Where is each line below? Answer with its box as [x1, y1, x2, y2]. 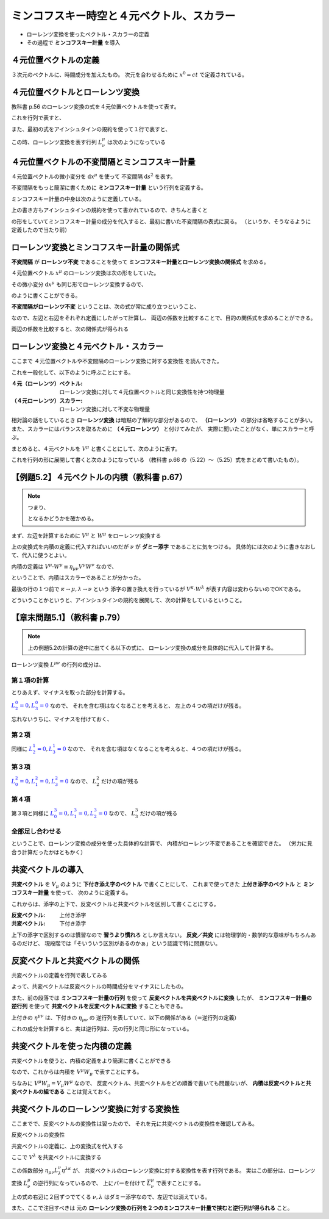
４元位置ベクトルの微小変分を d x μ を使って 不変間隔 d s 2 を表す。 [11, 172, 176, 180]
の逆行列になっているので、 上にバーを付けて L [32, 1179, 152, 1187]
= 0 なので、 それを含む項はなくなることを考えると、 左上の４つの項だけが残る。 [39, 702, 245, 709]
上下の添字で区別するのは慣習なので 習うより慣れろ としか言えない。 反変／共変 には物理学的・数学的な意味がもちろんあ [11, 931, 316, 938]
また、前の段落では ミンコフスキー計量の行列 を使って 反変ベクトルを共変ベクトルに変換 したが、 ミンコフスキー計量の [11, 994, 312, 1001]
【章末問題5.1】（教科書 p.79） [11, 612, 125, 622]
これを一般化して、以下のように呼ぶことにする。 [11, 369, 134, 376]
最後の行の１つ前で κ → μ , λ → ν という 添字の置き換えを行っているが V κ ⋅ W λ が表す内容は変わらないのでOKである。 [11, 584, 305, 592]
